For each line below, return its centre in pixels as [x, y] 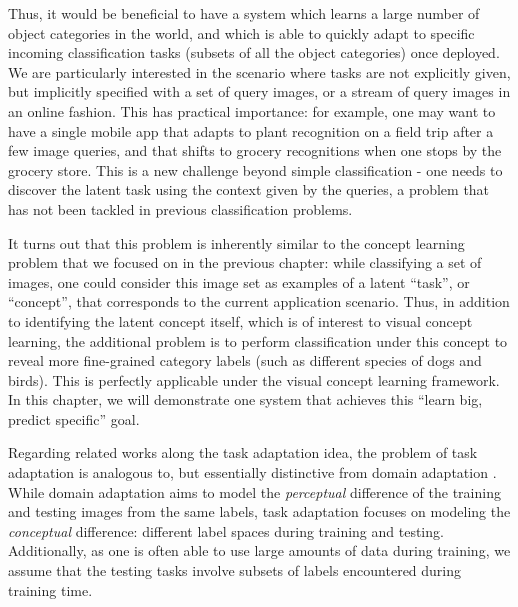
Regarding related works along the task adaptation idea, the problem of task [243, 452]
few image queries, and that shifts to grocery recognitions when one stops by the [255, 150]
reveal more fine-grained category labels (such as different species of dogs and [245, 360]
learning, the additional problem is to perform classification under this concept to [258, 340]
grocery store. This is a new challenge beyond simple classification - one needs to [255, 169]
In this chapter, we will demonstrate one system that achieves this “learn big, [245, 399]
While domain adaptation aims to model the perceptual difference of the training [254, 491]
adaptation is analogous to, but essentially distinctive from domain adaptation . [252, 472]
